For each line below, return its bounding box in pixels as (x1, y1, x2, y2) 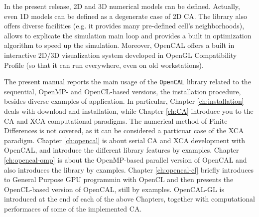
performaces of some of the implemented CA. (4, 203, 142, 214)
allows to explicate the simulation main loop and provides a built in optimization (4, 30, 252, 40)
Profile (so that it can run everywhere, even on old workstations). (4, 59, 204, 70)
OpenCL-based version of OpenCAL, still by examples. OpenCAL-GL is (4, 184, 224, 194)
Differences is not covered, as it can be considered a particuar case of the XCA (4, 125, 244, 136)
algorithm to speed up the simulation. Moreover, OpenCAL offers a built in (4, 40, 235, 50)
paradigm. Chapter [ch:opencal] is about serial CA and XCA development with (4, 135, 246, 145)
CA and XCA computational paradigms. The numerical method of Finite (4, 115, 228, 126)
